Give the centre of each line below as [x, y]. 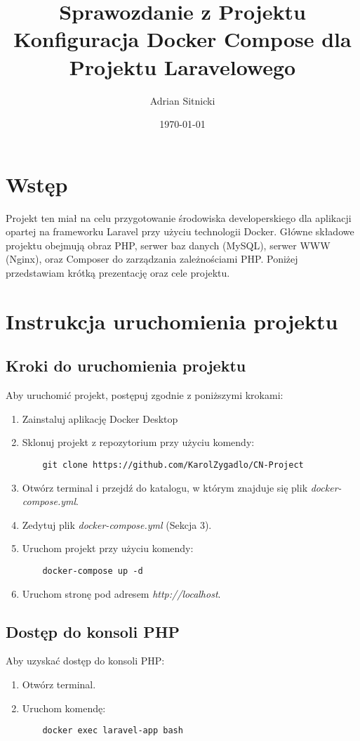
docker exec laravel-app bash [113, 731]
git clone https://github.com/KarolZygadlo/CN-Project [173, 465]
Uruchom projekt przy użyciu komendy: [108, 548]
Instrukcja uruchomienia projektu [172, 321]
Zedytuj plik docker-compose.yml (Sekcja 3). [117, 524]
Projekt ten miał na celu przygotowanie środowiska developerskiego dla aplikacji [179, 217]
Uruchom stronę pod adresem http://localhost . [121, 593]
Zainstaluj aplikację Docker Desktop [100, 418]
